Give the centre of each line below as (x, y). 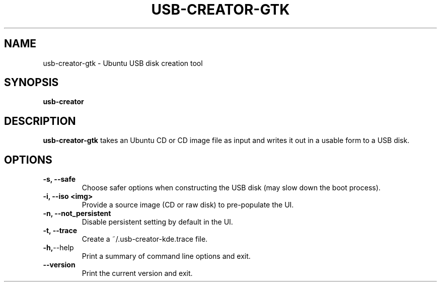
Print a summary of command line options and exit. (166, 256)
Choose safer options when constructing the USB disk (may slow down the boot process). (231, 188)
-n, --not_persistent (77, 213)
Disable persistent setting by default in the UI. (157, 222)
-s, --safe (59, 179)
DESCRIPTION (40, 121)
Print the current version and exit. (137, 273)
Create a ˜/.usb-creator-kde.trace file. (145, 239)
